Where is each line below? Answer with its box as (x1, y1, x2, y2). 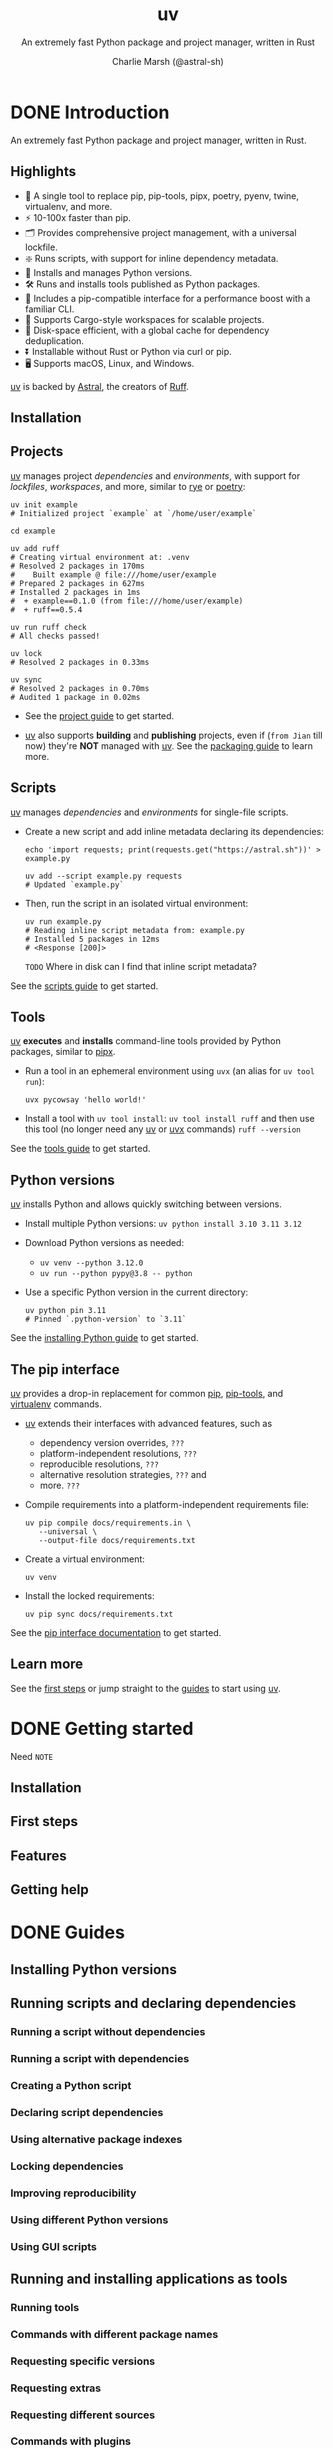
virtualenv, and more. (24, 200, 113, 212)
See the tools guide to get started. (10, 1143, 151, 1155)
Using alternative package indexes (10, 2132, 183, 2146)
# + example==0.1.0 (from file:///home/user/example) (10, 596, 244, 606)
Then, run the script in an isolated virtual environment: (24, 897, 249, 909)
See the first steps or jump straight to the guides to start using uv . (10, 1682, 281, 1694)
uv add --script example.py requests (24, 871, 183, 881)
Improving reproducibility (10, 2186, 137, 2200)
